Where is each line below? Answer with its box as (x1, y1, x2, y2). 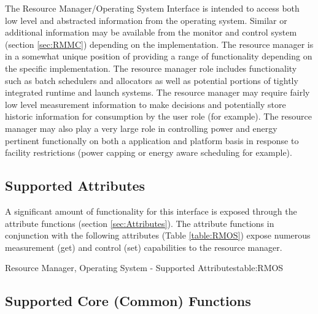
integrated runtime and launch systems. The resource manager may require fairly (5, 86, 310, 99)
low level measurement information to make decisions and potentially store (5, 98, 286, 110)
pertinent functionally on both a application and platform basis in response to (5, 134, 299, 147)
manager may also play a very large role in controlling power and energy (5, 121, 277, 134)
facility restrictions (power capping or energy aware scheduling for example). (5, 146, 292, 159)
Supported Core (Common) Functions (5, 291, 251, 310)
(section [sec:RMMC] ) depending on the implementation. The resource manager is (5, 37, 314, 50)
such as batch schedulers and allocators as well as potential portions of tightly (5, 74, 298, 86)
